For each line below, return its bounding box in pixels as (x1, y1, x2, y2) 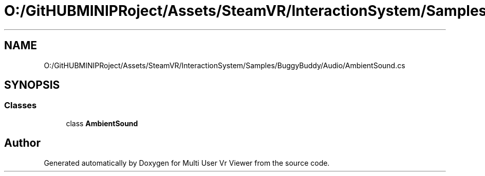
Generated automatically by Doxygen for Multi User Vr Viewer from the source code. (44, 158, 330, 167)
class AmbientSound (66, 119, 138, 128)
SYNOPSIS (4, 79, 60, 92)
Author (4, 136, 41, 150)
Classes (4, 100, 37, 111)
